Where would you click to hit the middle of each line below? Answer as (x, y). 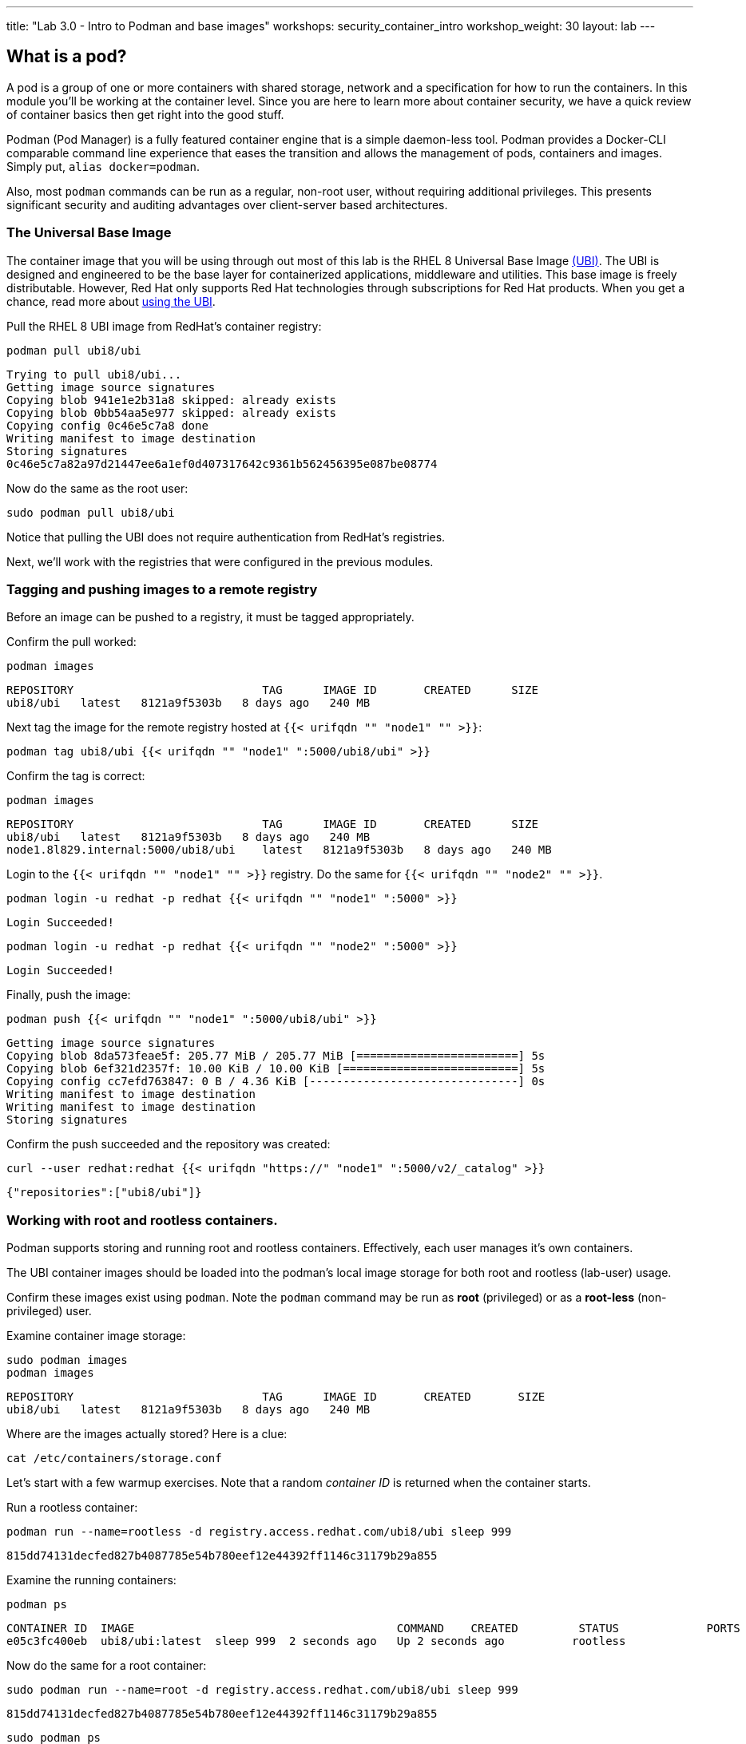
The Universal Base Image (89, 233)
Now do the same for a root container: (107, 1666)
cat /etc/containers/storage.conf (114, 1459)
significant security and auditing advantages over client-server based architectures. (227, 204)
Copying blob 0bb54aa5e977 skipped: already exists (172, 412)
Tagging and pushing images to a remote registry (162, 589)
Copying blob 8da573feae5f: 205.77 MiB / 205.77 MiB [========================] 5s (276, 1056)
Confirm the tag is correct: (76, 776)
